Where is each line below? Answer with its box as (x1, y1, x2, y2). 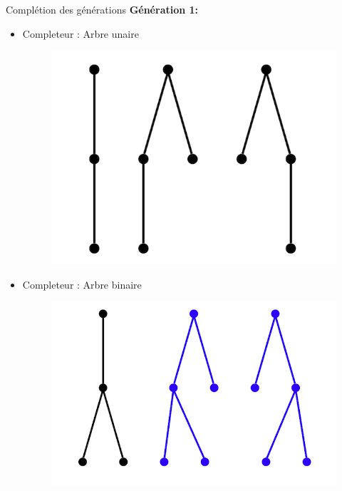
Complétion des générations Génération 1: (6, 2, 199, 16)
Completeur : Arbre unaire (22, 26, 139, 41)
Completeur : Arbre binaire (22, 276, 142, 291)
